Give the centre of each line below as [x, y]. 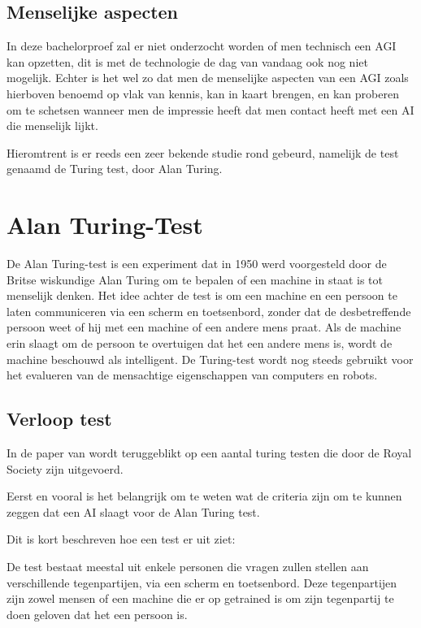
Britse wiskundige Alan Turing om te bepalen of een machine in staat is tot [195, 279]
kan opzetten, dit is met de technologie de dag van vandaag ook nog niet [187, 61]
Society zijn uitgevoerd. [65, 468]
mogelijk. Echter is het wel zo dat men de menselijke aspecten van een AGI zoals [208, 78]
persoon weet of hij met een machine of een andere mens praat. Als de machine [204, 327]
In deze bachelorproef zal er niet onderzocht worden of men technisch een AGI [202, 46]
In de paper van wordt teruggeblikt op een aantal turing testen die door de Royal [209, 453]
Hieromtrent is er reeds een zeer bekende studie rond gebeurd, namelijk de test [203, 152]
